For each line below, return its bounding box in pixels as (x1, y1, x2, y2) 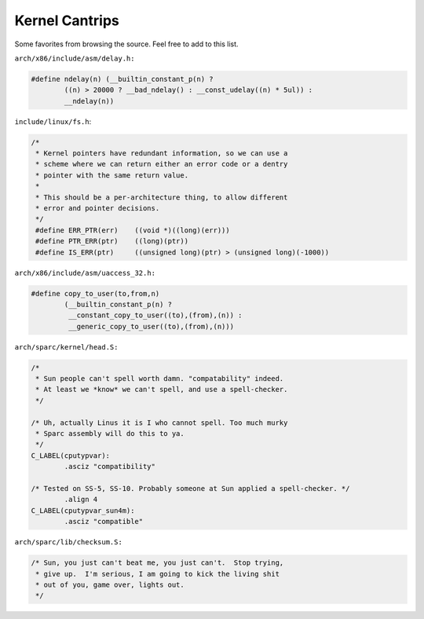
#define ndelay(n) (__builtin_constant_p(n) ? (31, 75, 214, 83)
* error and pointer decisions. (35, 204, 160, 213)
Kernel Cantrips (14, 12, 119, 29)
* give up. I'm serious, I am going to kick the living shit (35, 570, 280, 578)
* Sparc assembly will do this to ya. (35, 429, 185, 438)
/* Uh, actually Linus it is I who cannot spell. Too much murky (31, 418, 288, 427)
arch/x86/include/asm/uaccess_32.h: (14, 268, 156, 277)
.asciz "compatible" (64, 517, 144, 526)
